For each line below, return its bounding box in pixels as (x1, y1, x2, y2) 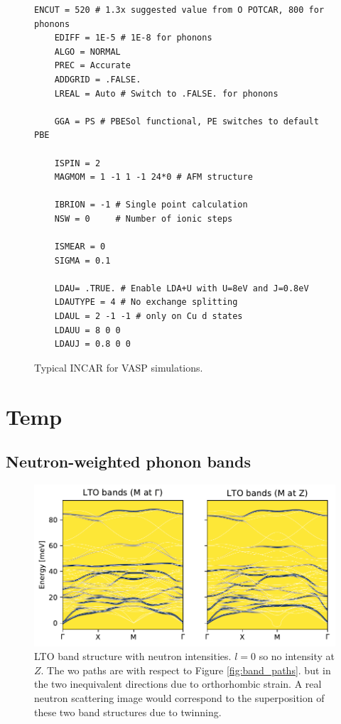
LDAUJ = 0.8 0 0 (54, 339, 131, 350)
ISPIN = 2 (54, 158, 101, 168)
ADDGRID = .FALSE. (54, 74, 141, 85)
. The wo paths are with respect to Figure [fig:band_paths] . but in (40, 662, 331, 677)
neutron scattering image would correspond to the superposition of (34, 691, 325, 706)
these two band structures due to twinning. (34, 704, 222, 719)
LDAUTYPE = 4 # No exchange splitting (54, 297, 238, 308)
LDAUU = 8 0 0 (54, 325, 121, 335)
